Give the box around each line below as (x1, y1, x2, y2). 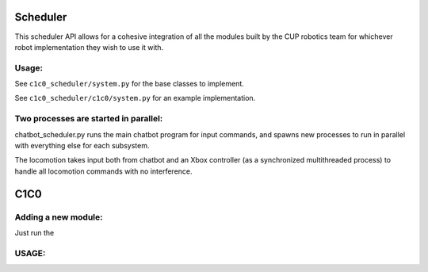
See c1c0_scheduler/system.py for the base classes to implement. (14, 79, 245, 89)
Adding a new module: (14, 211, 103, 222)
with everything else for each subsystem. (14, 140, 150, 150)
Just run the (14, 228, 55, 237)
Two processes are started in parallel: (14, 113, 163, 125)
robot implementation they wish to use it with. (14, 42, 164, 52)
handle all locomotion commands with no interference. (14, 167, 193, 176)
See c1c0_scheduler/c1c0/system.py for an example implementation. (14, 94, 256, 103)
